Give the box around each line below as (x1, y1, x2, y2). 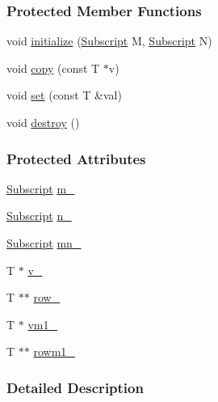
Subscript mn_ (6, 235, 82, 251)
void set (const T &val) (6, 87, 122, 104)
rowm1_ (33, 343, 75, 360)
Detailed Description (6, 377, 144, 397)
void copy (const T (6, 59, 100, 76)
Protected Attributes (6, 148, 146, 168)
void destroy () (6, 114, 80, 130)
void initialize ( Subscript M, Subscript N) (6, 32, 212, 49)
